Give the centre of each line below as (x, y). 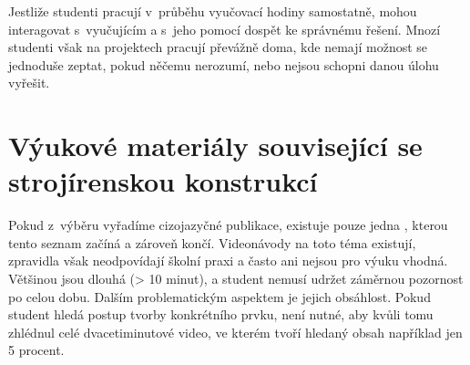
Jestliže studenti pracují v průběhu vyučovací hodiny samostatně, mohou (213, 11)
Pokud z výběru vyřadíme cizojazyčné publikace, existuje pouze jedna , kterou (228, 225)
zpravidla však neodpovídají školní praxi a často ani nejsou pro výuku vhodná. (228, 261)
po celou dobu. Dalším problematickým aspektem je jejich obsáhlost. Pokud (220, 296)
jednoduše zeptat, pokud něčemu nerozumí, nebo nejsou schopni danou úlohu (224, 64)
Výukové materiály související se (215, 146)
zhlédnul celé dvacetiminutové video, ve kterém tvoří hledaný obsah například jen (235, 332)
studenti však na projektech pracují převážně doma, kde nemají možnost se (218, 47)
